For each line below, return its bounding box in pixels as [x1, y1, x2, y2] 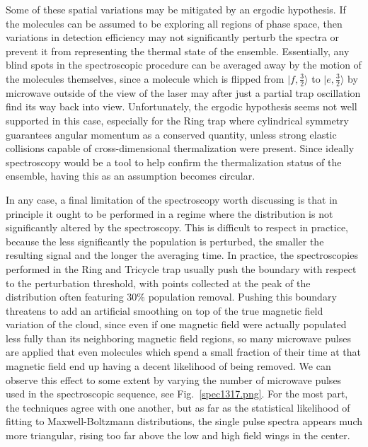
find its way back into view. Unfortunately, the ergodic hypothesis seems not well [6, 99, 357, 114]
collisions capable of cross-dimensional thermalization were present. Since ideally [6, 141, 355, 156]
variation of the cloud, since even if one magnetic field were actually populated [6, 317, 347, 332]
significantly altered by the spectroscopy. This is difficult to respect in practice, [6, 220, 348, 235]
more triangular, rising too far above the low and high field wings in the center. [6, 428, 350, 443]
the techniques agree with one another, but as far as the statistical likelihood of [6, 400, 350, 414]
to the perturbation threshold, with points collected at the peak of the [6, 275, 311, 290]
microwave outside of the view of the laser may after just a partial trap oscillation [6, 85, 361, 100]
